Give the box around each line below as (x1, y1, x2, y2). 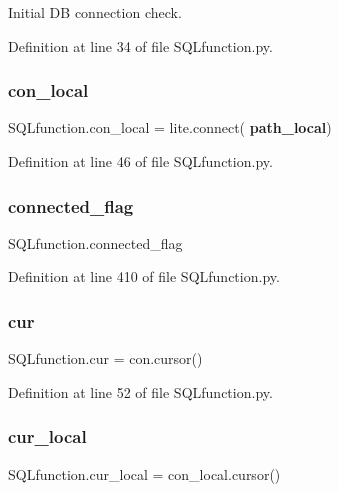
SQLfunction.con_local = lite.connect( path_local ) (8, 117, 332, 138)
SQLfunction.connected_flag (8, 232, 183, 253)
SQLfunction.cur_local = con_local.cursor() (8, 463, 281, 484)
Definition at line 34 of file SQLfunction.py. (8, 35, 273, 56)
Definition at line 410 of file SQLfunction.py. (8, 266, 280, 287)
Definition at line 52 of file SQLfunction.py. (8, 381, 273, 402)
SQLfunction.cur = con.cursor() (8, 348, 203, 369)
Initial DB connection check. (8, 2, 182, 22)
